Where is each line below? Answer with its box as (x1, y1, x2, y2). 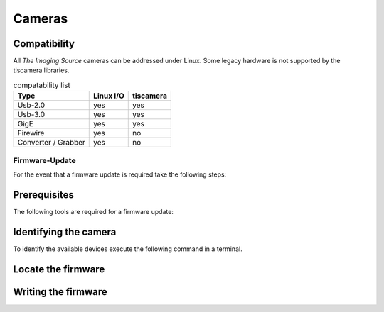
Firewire (17, 128, 45, 138)
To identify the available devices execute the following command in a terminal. (13, 245, 242, 253)
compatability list (13, 80, 70, 90)
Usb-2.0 (17, 100, 46, 110)
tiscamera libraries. (13, 66, 70, 74)
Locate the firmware (13, 263, 105, 275)
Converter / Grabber (17, 138, 85, 147)
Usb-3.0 (17, 110, 46, 120)
